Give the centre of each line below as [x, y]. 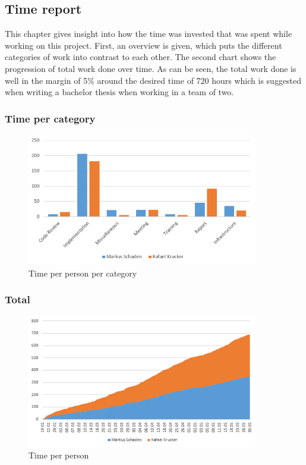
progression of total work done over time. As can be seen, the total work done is [151, 68]
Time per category [50, 118]
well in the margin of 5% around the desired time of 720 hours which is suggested [153, 80]
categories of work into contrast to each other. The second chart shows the [141, 57]
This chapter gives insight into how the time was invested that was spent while [149, 34]
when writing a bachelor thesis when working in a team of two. [119, 92]
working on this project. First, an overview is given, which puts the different [143, 45]
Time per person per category [83, 273]
